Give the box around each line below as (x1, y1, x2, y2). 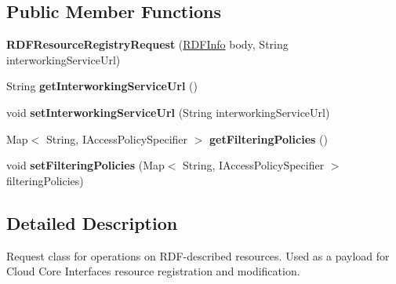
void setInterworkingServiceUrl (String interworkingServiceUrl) (6, 104, 330, 120)
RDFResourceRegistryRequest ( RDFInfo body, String (6, 36, 289, 53)
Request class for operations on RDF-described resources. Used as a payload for (6, 247, 390, 264)
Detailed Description (6, 210, 178, 235)
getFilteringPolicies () (209, 130, 328, 147)
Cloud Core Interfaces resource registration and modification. (6, 263, 300, 279)
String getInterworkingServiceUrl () (6, 78, 198, 94)
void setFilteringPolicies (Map (6, 157, 165, 173)
